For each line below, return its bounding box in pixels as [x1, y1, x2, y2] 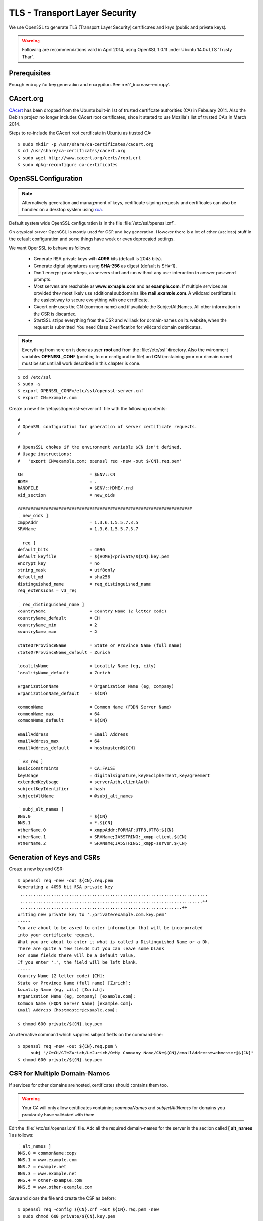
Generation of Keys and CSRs [9, 853, 100, 862]
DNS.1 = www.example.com [18, 1157, 77, 1162]
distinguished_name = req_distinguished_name [18, 581, 151, 587]
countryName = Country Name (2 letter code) [18, 609, 167, 614]
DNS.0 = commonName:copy [18, 1150, 77, 1156]
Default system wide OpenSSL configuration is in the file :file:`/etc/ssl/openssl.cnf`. [9, 220, 176, 226]
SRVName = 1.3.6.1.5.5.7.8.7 [18, 526, 139, 532]
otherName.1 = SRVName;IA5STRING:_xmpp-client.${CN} [18, 834, 188, 840]
